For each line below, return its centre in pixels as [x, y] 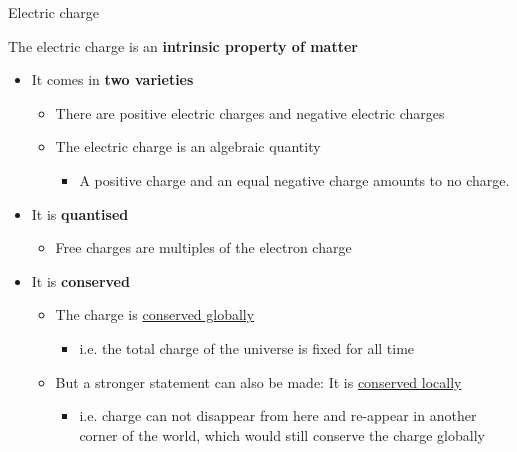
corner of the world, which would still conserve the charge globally [282, 434]
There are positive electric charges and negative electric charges [250, 112]
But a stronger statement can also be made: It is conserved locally [258, 381]
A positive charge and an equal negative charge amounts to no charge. [294, 179]
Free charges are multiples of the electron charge [203, 247]
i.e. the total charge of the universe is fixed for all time [247, 347]
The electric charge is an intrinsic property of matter [183, 45]
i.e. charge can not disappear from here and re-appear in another [278, 415]
